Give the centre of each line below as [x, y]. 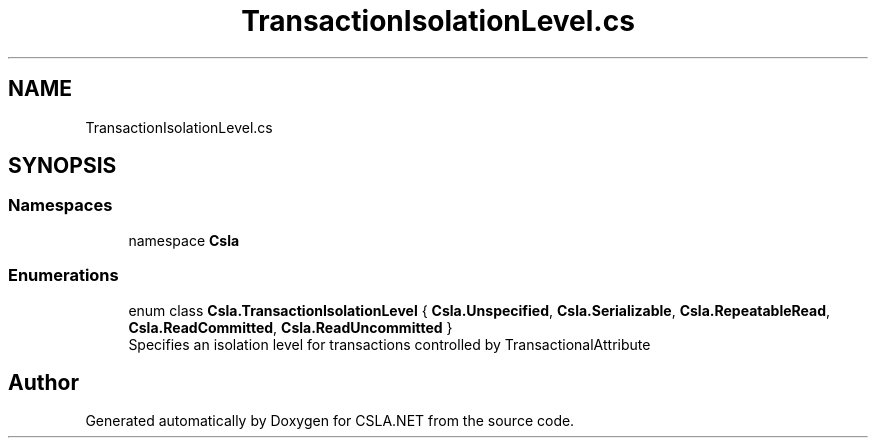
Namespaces [60, 205]
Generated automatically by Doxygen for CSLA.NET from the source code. [330, 421]
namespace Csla [184, 240]
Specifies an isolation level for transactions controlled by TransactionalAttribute [389, 344]
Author [43, 382]
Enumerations [63, 275]
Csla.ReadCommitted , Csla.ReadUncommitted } [290, 327]
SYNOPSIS [62, 166]
